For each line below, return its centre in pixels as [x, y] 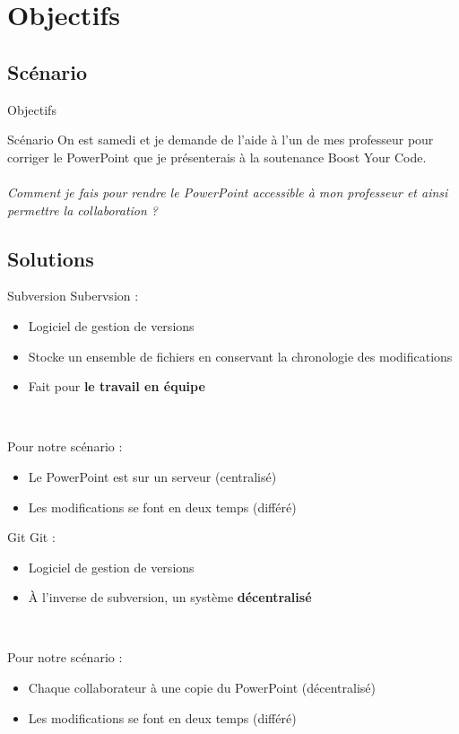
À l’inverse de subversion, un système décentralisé [170, 597]
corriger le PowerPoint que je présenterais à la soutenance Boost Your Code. [217, 157]
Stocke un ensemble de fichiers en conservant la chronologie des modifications [240, 356]
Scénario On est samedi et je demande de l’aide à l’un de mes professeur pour [221, 140]
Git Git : [31, 537]
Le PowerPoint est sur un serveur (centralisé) [152, 476]
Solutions [51, 258]
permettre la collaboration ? [83, 210]
